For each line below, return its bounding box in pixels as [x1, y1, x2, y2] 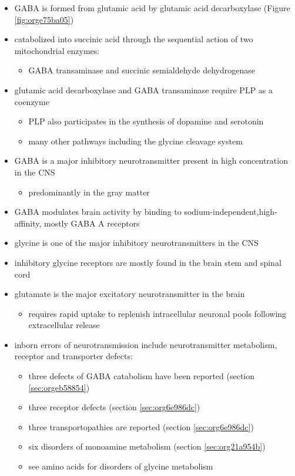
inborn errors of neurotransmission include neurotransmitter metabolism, [14, 338, 277, 350]
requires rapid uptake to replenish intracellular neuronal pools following [28, 307, 287, 319]
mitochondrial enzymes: [14, 44, 100, 56]
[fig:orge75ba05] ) [14, 13, 74, 25]
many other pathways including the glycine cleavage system [28, 134, 243, 147]
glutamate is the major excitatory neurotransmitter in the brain [14, 288, 245, 300]
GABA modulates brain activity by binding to [14, 205, 182, 218]
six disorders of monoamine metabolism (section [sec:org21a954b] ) [28, 440, 266, 453]
